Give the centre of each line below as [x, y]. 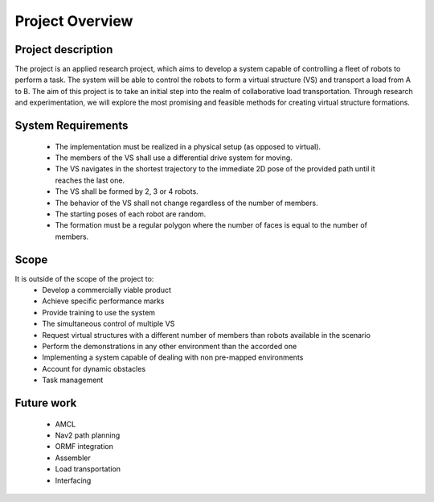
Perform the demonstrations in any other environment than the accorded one [170, 347]
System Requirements [72, 126]
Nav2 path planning [88, 435]
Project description [64, 49]
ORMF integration [84, 446]
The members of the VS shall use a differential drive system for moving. [174, 158]
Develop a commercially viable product [107, 290]
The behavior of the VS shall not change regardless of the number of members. [186, 203]
